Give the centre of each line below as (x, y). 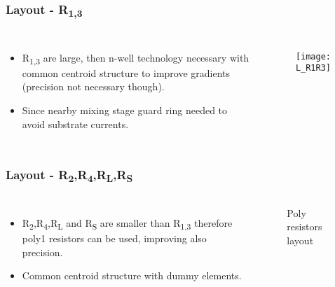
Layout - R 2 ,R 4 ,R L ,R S (69, 176)
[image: (313, 56)
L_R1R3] (313, 68)
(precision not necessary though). (93, 86)
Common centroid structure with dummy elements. (132, 275)
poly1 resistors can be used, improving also (114, 238)
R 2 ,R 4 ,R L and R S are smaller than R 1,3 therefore (127, 223)
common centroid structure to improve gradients (126, 72)
